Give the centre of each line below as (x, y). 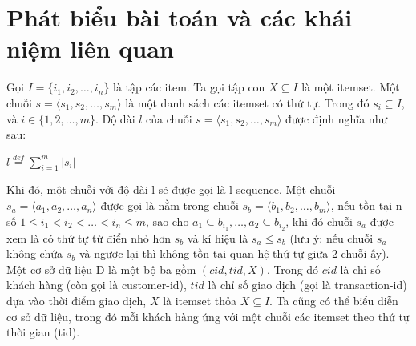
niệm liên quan (90, 48)
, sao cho (168, 221)
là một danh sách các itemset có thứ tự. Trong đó (247, 102)
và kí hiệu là (218, 237)
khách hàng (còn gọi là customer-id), (97, 285)
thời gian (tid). (43, 332)
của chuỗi (169, 118)
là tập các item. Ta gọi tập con (189, 87)
